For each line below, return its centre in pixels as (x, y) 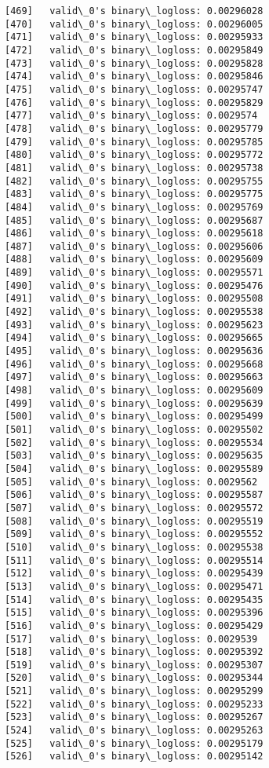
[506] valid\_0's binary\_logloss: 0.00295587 (134, 495)
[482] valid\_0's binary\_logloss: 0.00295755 (134, 181)
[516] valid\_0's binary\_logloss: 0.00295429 (134, 625)
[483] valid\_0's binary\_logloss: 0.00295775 (134, 194)
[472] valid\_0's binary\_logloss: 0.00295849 (134, 50)
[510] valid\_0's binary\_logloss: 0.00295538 (134, 547)
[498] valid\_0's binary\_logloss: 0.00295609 (134, 391)
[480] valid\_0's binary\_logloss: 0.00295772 (134, 155)
